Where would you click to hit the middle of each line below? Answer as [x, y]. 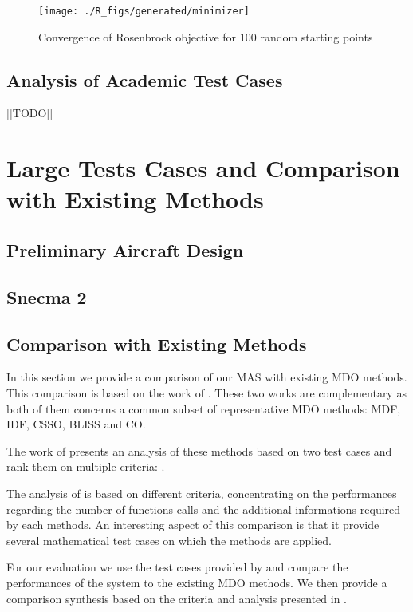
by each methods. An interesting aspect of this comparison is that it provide [193, 525]
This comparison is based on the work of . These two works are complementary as [206, 392]
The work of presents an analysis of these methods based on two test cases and [199, 450]
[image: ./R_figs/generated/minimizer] [144, 11]
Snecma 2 [47, 296]
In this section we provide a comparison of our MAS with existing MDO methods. [207, 377]
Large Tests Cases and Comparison [203, 168]
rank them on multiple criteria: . [86, 466]
